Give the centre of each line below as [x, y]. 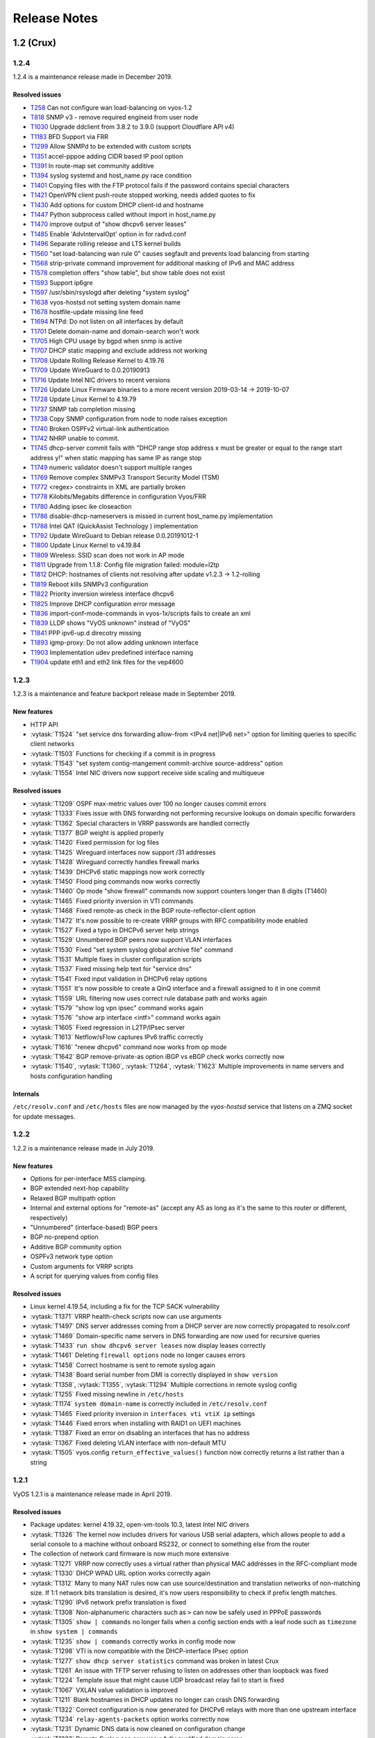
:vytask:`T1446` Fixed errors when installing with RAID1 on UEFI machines [135, 1423]
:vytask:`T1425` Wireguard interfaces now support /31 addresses [123, 852]
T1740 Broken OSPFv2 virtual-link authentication [100, 428]
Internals [26, 1094]
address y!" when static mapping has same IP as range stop [116, 457]
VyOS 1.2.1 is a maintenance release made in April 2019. [92, 1494]
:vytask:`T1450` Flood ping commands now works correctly [115, 881]
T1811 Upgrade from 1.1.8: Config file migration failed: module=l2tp [125, 565]
